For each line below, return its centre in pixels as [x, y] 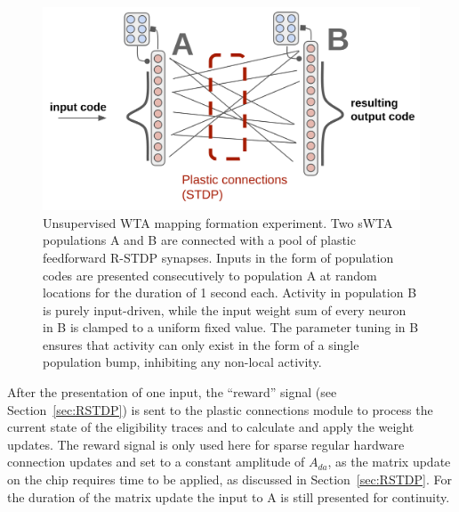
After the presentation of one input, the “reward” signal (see [172, 392]
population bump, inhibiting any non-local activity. [182, 362]
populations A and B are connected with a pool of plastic [199, 240]
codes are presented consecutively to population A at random [210, 275]
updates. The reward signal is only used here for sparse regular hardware [206, 444]
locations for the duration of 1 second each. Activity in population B [230, 293]
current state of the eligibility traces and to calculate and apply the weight [211, 427]
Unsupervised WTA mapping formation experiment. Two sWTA [218, 222]
